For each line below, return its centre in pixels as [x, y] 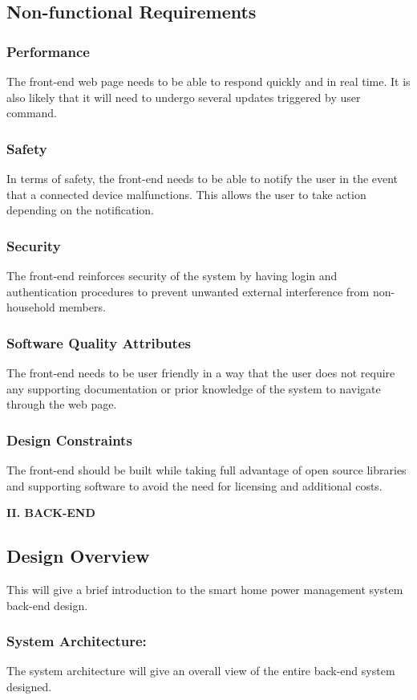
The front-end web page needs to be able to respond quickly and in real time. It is [208, 81]
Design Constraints [69, 440]
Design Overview [78, 556]
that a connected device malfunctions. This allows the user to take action [186, 194]
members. [82, 307]
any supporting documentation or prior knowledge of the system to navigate [194, 388]
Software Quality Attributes [99, 342]
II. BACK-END [51, 513]
